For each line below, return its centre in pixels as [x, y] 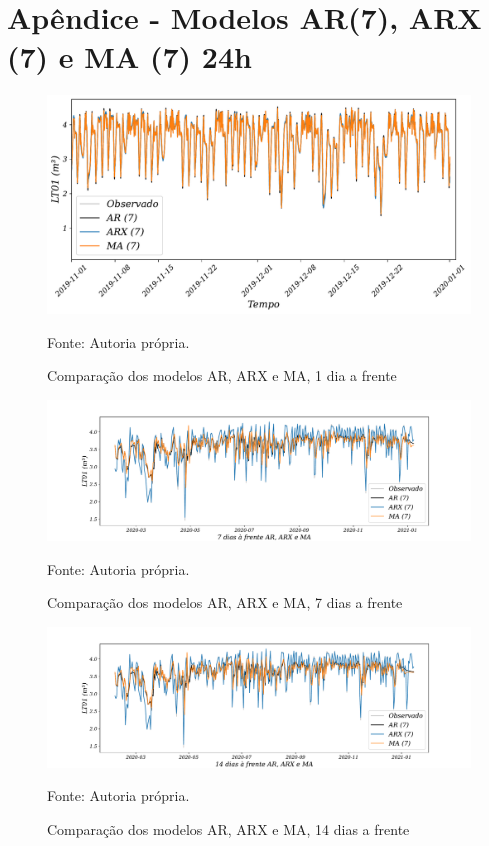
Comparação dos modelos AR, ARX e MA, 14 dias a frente [228, 829]
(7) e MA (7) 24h [129, 56]
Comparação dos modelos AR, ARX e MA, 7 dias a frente [225, 602]
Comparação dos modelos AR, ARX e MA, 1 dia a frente [222, 375]
